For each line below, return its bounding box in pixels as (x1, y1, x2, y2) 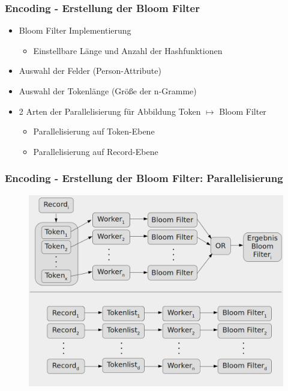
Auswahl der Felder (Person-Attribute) (19, 64, 161, 77)
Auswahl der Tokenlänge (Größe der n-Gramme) (19, 85, 197, 97)
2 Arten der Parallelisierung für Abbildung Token (19, 105, 201, 117)
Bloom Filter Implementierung (19, 24, 131, 37)
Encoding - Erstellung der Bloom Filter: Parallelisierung (5, 171, 283, 186)
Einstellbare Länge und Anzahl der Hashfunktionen (33, 44, 223, 56)
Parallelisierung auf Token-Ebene (33, 125, 155, 138)
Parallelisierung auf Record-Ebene (33, 145, 158, 157)
